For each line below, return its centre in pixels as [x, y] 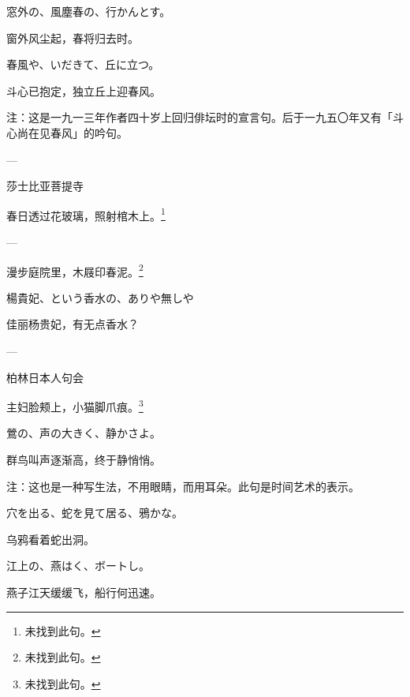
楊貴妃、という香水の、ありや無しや [100, 297]
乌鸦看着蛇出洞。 [50, 539]
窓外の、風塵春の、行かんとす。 [89, 11]
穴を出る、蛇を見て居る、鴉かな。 [95, 513]
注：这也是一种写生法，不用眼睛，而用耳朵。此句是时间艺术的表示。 [183, 486]
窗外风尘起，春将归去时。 [73, 37]
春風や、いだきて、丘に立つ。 [83, 64]
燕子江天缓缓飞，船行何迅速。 [84, 592]
